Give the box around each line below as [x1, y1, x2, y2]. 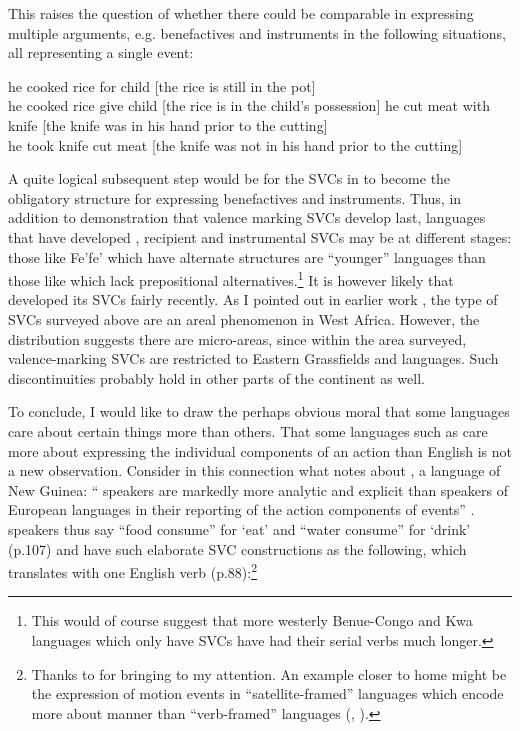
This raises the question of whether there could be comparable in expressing [8, 3, 474, 23]
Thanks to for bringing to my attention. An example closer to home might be [31, 663, 507, 684]
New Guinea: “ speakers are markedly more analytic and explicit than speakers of [8, 479, 508, 500]
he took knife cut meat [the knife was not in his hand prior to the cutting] [8, 134, 463, 155]
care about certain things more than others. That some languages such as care [8, 420, 488, 441]
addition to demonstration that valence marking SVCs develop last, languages [8, 207, 486, 228]
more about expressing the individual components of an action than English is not [8, 440, 512, 461]
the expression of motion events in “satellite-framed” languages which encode [31, 683, 504, 704]
